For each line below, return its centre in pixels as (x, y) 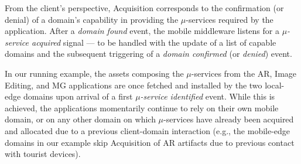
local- (275, 85)
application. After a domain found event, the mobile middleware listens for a (142, 31)
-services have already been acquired (229, 119)
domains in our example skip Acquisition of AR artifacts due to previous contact (150, 142)
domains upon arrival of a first (78, 96)
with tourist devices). (43, 154)
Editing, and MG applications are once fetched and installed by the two (134, 85)
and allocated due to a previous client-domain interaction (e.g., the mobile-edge (148, 130)
